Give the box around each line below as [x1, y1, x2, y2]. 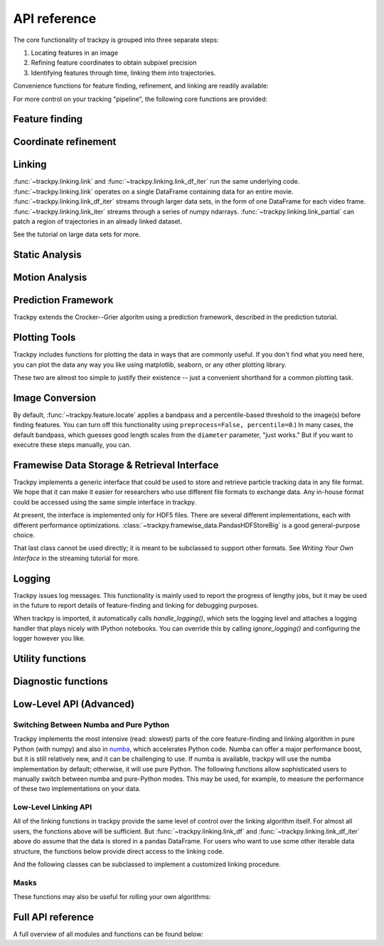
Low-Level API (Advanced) [13, 698, 135, 710]
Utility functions [13, 653, 87, 665]
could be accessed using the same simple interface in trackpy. [13, 498, 197, 506]
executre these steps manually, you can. [13, 441, 132, 449]
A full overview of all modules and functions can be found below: [13, 930, 204, 939]
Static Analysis [13, 249, 82, 261]
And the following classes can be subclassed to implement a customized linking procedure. [13, 860, 281, 868]
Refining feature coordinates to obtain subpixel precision [31, 58, 197, 67]
